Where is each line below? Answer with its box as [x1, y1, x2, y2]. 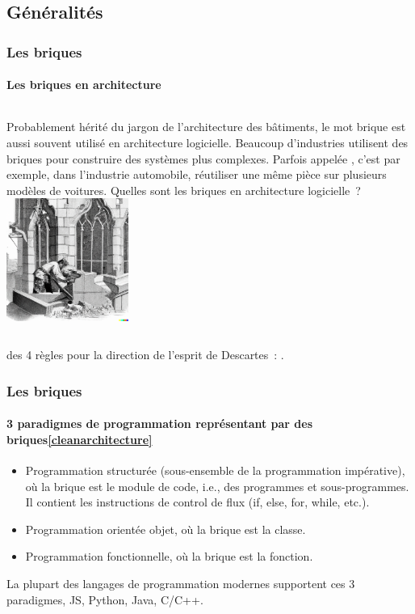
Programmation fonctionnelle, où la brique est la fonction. [25, 548, 313, 565]
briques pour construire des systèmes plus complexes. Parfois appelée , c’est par [6, 150, 400, 167]
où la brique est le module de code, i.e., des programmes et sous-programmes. [25, 477, 409, 494]
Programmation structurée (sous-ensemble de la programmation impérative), [25, 461, 405, 478]
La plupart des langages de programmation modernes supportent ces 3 [6, 574, 355, 591]
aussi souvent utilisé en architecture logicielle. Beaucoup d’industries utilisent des [6, 134, 409, 151]
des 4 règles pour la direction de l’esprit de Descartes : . [6, 346, 284, 363]
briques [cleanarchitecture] [6, 430, 153, 447]
